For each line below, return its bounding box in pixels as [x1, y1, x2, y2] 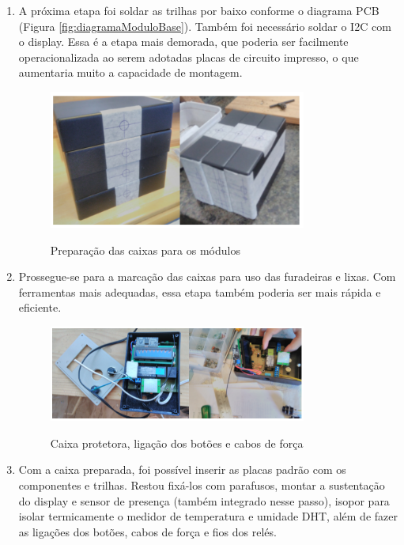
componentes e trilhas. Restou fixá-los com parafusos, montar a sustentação [18, 477, 385, 494]
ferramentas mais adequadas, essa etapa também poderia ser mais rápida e [18, 283, 381, 300]
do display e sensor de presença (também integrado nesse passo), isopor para [18, 492, 390, 509]
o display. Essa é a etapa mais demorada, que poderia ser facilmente [18, 33, 349, 50]
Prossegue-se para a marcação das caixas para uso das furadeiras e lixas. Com [18, 268, 396, 285]
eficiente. [18, 299, 62, 316]
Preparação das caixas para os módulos [50, 241, 240, 258]
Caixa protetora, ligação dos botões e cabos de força [50, 434, 304, 451]
